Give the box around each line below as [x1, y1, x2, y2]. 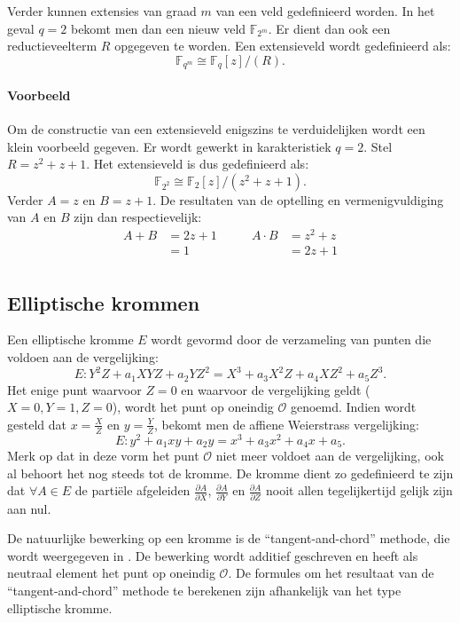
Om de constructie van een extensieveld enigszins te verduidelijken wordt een [7, 120, 425, 138]
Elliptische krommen [7, 288, 200, 316]
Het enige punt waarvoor [7, 380, 142, 398]
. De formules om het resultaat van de [228, 564, 434, 582]
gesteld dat [7, 414, 66, 433]
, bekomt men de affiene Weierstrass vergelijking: [153, 414, 419, 433]
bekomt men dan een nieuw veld [70, 19, 246, 37]
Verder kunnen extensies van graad [7, 2, 197, 20]
